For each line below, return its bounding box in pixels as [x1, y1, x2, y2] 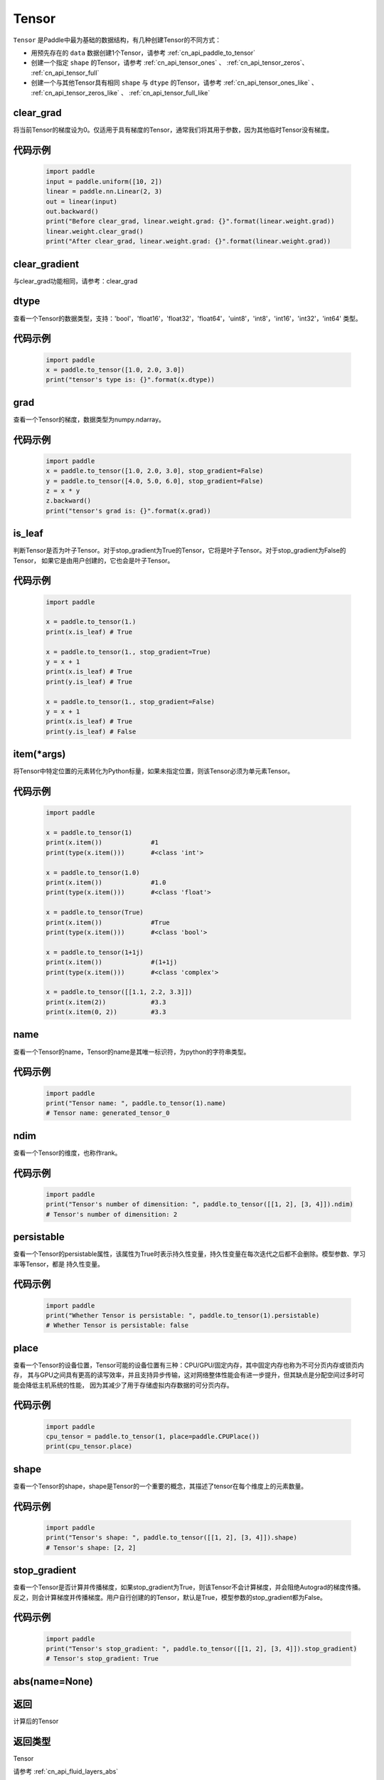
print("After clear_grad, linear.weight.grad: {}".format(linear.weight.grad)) [46, 237, 331, 246]
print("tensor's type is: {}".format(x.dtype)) [46, 376, 215, 384]
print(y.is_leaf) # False [46, 727, 137, 735]
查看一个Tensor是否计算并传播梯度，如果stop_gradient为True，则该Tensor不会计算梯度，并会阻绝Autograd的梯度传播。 [13, 1583, 365, 1591]
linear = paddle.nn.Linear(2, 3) [46, 187, 163, 196]
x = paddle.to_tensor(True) [46, 909, 144, 916]
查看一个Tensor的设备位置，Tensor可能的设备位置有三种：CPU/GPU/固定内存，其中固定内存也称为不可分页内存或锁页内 [13, 1361, 364, 1369]
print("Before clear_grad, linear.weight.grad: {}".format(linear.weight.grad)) [46, 217, 335, 226]
